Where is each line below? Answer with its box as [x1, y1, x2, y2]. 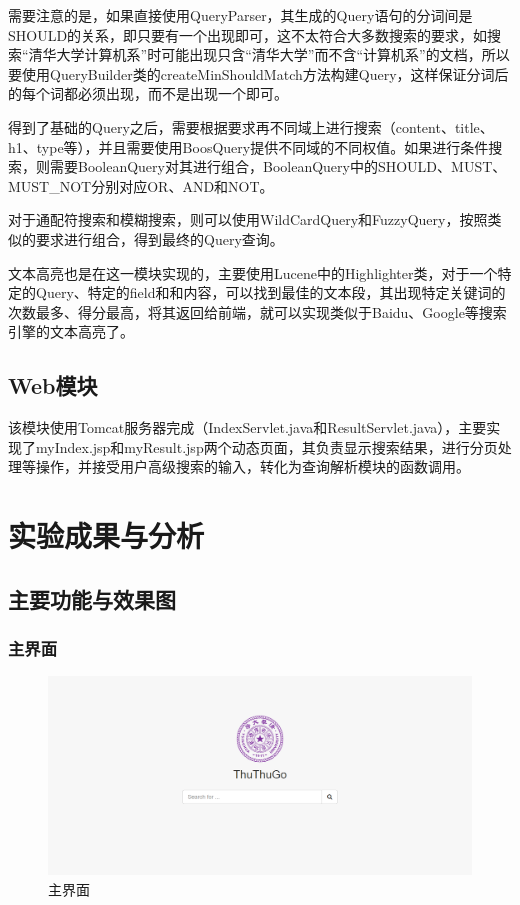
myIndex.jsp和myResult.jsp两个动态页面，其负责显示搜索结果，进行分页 [35, 436, 498, 457]
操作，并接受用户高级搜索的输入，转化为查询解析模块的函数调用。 [35, 456, 470, 477]
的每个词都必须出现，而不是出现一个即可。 [8, 83, 288, 104]
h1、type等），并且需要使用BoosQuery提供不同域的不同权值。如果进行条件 [8, 136, 489, 157]
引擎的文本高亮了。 [8, 321, 134, 342]
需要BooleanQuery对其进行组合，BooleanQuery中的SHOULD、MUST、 [49, 156, 507, 177]
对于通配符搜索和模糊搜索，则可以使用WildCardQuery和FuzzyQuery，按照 [8, 209, 488, 230]
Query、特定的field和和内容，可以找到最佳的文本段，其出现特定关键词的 [35, 282, 506, 303]
